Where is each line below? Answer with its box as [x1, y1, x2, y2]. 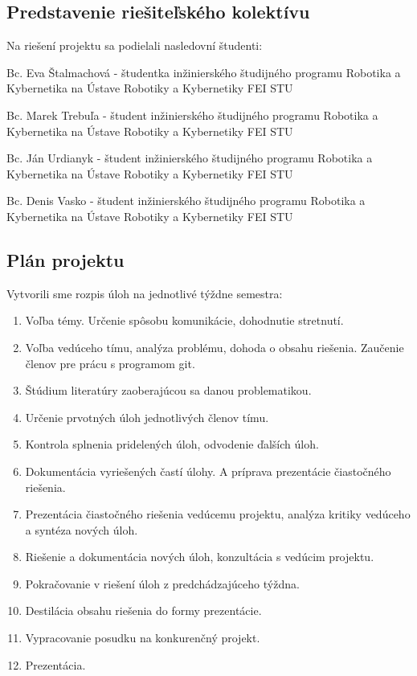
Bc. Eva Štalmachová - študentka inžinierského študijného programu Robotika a [6, 64, 401, 80]
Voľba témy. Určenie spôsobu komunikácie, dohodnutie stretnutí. [25, 312, 344, 329]
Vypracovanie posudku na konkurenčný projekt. [25, 629, 260, 646]
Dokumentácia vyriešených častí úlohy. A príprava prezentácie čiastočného [25, 462, 391, 479]
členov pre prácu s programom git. [25, 354, 195, 371]
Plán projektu [6, 247, 125, 272]
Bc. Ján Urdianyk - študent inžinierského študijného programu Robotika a [6, 150, 373, 166]
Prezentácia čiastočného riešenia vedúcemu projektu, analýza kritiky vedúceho [25, 506, 411, 522]
